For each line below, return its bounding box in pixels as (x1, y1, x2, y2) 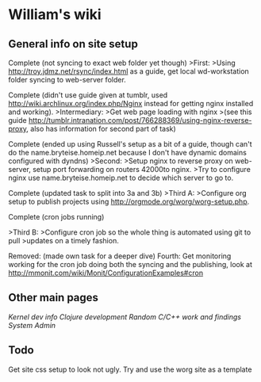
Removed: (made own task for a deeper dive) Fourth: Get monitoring (8, 251, 232, 261)
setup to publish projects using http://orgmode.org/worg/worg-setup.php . (8, 197, 250, 206)
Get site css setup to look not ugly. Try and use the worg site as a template (8, 365, 252, 374)
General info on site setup (8, 37, 139, 51)
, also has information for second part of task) (26, 124, 176, 133)
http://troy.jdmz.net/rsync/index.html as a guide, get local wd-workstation (8, 67, 250, 76)
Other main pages (8, 291, 99, 304)
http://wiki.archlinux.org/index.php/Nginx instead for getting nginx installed (8, 99, 254, 108)
